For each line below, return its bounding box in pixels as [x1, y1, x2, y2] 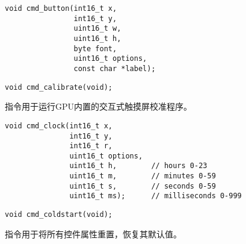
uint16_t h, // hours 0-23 [69, 161, 208, 170]
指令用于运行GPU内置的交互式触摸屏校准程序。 [5, 100, 192, 113]
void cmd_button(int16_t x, [5, 4, 117, 13]
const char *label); [73, 64, 156, 73]
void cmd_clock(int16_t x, [5, 121, 112, 130]
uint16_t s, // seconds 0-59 [69, 181, 216, 190]
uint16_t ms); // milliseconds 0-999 [69, 192, 242, 201]
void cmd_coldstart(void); [5, 210, 112, 219]
